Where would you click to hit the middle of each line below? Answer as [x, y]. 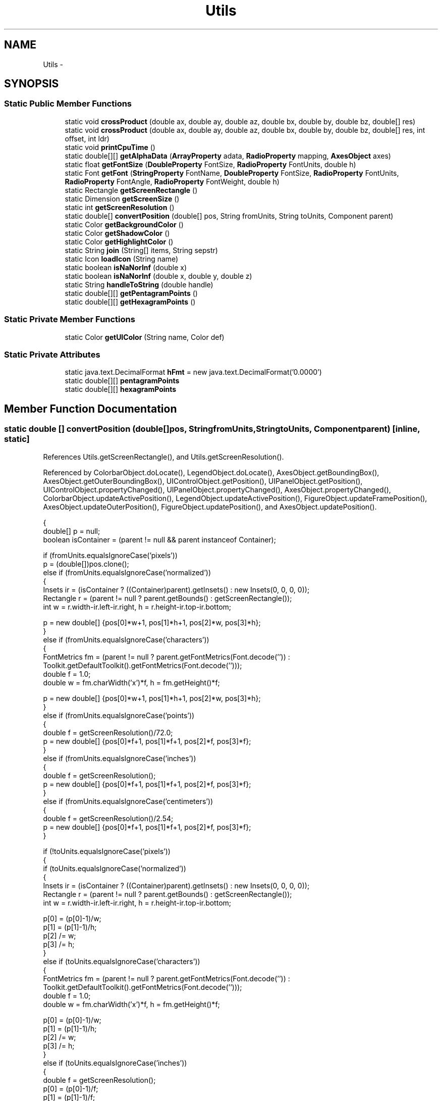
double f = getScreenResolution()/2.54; [108, 818]
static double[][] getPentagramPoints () [131, 293]
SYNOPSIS [32, 84]
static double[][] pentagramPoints [122, 381]
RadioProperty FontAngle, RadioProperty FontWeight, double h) [172, 181]
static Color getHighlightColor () [119, 241]
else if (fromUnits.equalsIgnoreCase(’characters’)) [126, 639]
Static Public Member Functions [68, 104]
